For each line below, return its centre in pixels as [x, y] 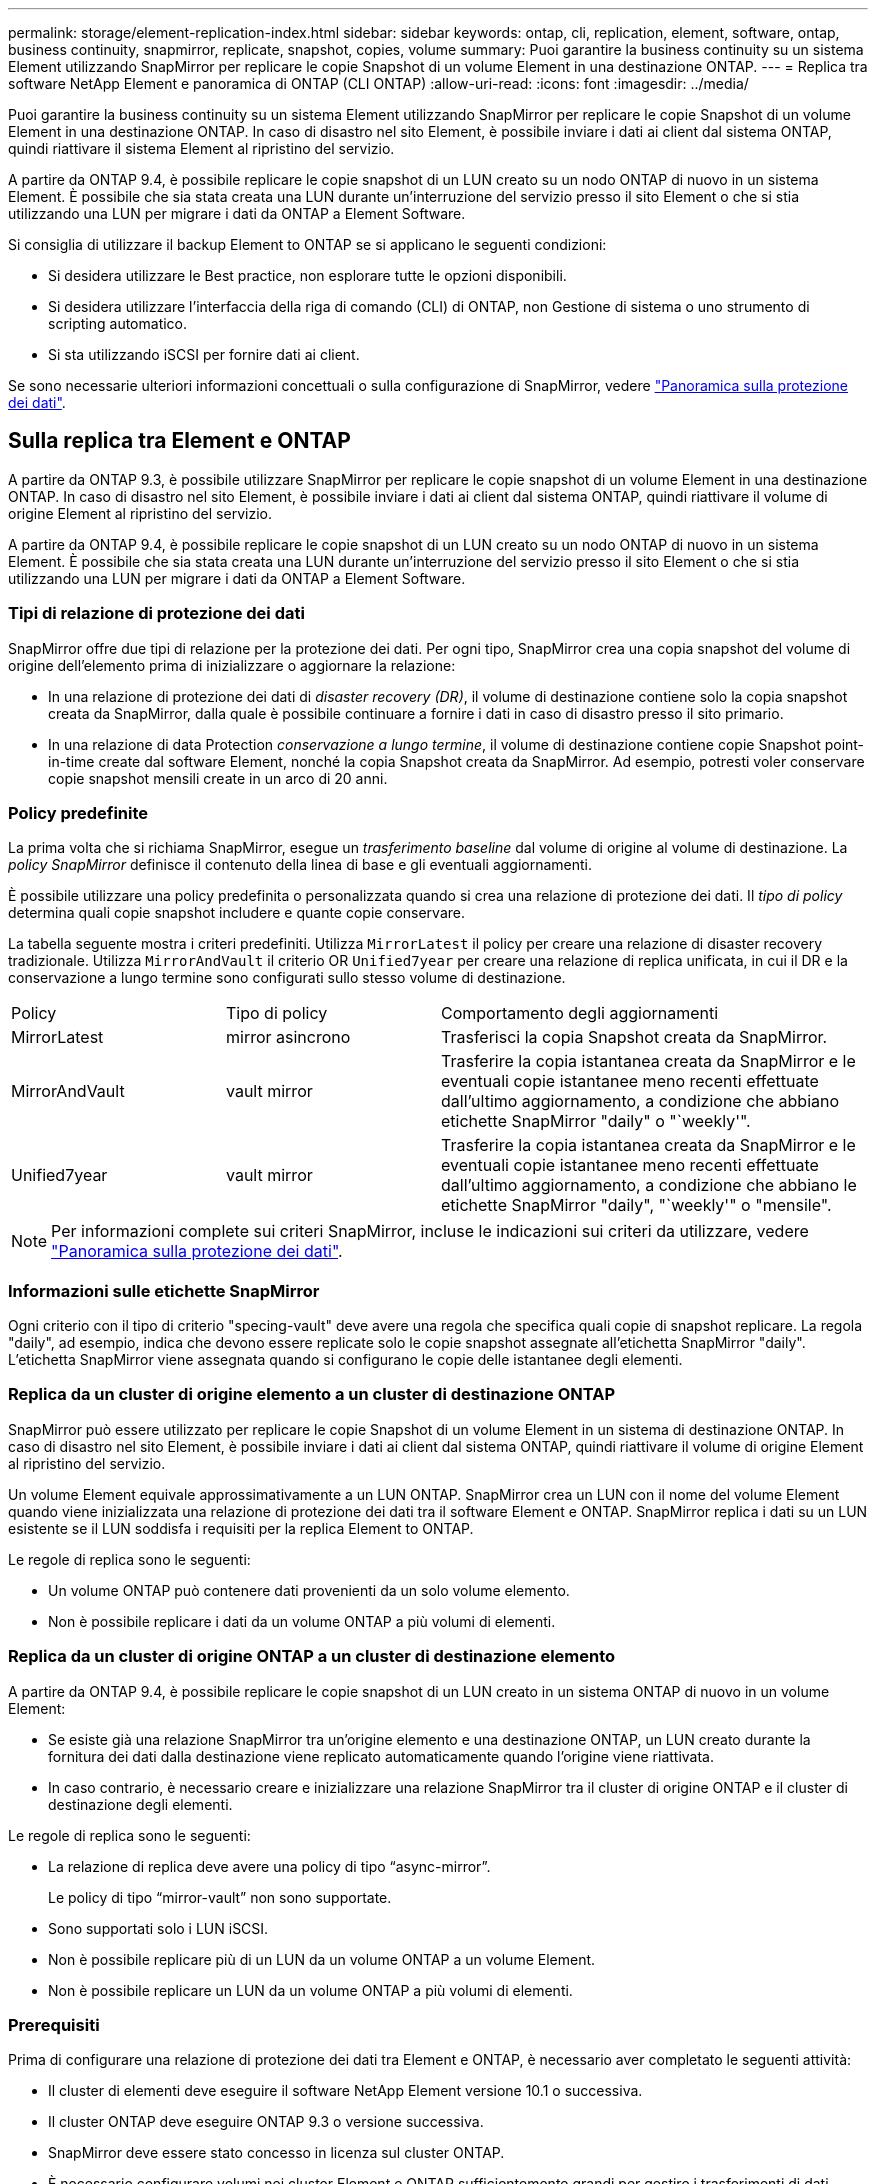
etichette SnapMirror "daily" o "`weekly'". [596, 1121]
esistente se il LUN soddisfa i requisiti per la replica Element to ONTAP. [241, 1528]
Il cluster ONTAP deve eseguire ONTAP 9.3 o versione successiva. [266, 2122]
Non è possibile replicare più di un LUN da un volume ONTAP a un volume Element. [322, 1959]
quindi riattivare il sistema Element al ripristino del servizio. [201, 148]
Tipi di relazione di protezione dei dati [156, 613]
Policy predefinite [78, 812]
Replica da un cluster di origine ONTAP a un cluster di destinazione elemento [312, 1656]
